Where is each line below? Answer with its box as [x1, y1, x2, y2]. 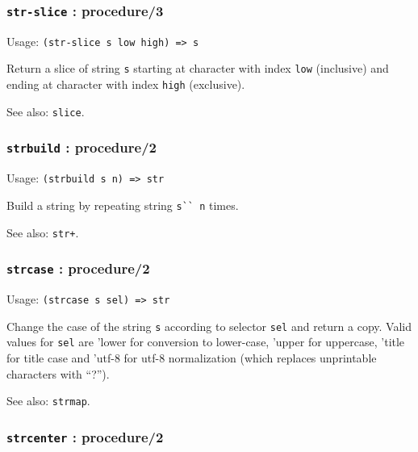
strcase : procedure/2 [6, 258, 150, 278]
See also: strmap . [6, 392, 90, 409]
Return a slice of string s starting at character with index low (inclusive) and [6, 60, 389, 77]
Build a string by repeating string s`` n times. [6, 196, 239, 213]
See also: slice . [6, 103, 85, 119]
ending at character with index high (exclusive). [6, 76, 245, 93]
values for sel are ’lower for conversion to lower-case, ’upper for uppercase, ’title [6, 333, 405, 350]
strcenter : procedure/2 [6, 426, 164, 446]
